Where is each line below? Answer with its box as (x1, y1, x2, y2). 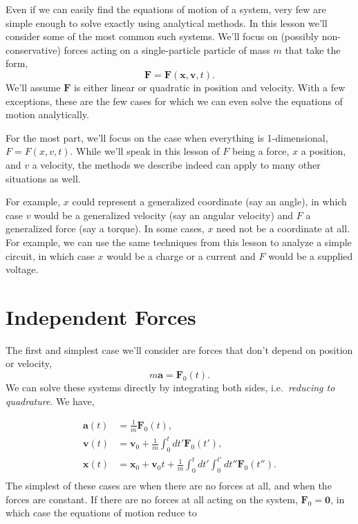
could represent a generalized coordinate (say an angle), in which (72, 194, 347, 209)
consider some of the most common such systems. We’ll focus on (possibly (6, 29, 319, 44)
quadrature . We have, (6, 393, 95, 408)
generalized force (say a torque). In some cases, (6, 221, 205, 236)
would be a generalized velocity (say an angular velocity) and (34, 207, 294, 222)
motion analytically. (6, 107, 89, 122)
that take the (285, 42, 341, 57)
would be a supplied (268, 248, 353, 263)
